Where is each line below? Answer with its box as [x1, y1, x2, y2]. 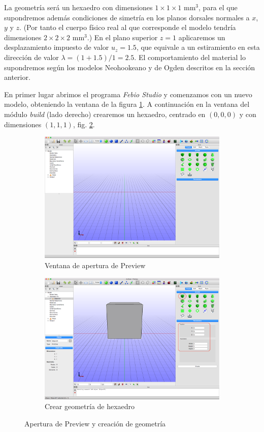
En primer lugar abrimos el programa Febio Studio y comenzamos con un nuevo [4, 89, 252, 99]
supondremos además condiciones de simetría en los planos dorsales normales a [4, 12, 250, 22]
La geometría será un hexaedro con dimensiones [4, 2, 153, 12]
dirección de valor [4, 51, 59, 62]
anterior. [4, 72, 30, 82]
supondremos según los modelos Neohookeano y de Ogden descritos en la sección [4, 62, 255, 72]
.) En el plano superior [87, 32, 158, 42]
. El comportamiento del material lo [134, 51, 246, 62]
